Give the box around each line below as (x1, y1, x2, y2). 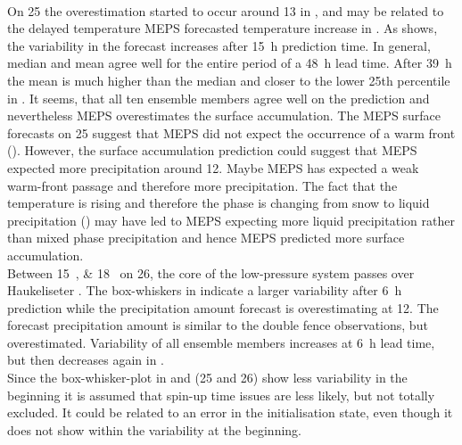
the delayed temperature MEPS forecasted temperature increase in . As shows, (7, 19, 438, 37)
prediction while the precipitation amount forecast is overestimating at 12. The (7, 298, 439, 317)
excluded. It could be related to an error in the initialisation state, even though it (7, 403, 453, 422)
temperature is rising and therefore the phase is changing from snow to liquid (7, 194, 430, 212)
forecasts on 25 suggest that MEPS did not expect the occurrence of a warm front (7, 123, 456, 142)
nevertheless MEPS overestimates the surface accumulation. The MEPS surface (7, 106, 441, 125)
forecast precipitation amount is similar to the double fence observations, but (7, 316, 428, 334)
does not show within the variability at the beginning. (7, 420, 302, 439)
